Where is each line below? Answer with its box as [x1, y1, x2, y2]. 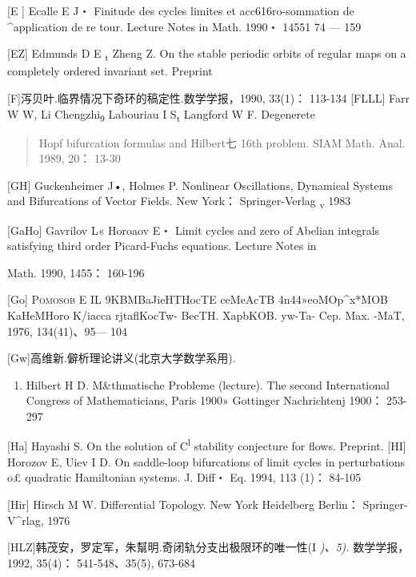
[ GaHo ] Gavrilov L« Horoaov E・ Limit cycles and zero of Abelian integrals [7, 221, 380, 238]
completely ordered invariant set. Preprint [7, 63, 213, 79]
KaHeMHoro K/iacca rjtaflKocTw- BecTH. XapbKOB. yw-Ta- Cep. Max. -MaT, [7, 306, 405, 323]
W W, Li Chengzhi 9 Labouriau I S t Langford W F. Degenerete [7, 105, 315, 124]
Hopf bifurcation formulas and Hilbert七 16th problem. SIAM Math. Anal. [38, 134, 406, 151]
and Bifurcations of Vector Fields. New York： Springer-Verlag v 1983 [7, 192, 351, 212]
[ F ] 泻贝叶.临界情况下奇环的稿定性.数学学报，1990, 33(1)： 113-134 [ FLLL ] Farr [7, 89, 410, 106]
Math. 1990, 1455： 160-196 [7, 264, 145, 280]
